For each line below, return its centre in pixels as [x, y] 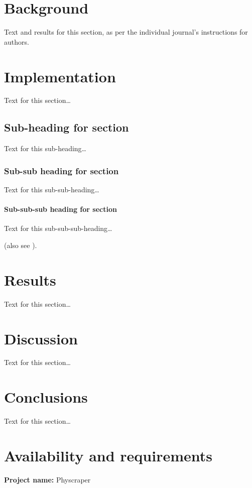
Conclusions [46, 397]
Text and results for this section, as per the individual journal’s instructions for [126, 32]
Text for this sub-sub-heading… [52, 190]
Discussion [41, 338]
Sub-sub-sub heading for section [60, 209]
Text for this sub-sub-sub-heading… [58, 228]
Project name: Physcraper [47, 479]
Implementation [60, 76]
